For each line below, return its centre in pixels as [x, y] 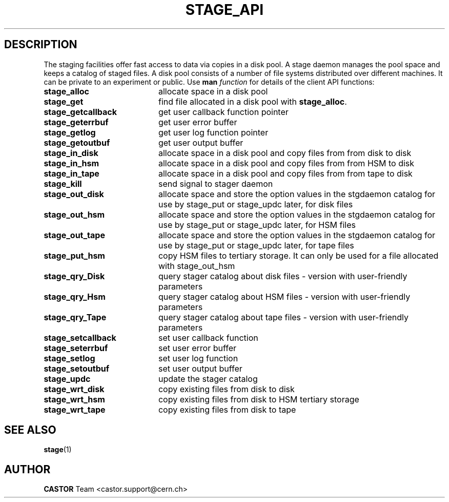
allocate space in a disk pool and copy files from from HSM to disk [286, 163]
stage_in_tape [72, 173]
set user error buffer [197, 348]
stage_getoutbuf [77, 142]
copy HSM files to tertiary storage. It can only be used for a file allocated [298, 255]
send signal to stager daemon [216, 184]
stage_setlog [69, 358]
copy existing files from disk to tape [227, 409]
